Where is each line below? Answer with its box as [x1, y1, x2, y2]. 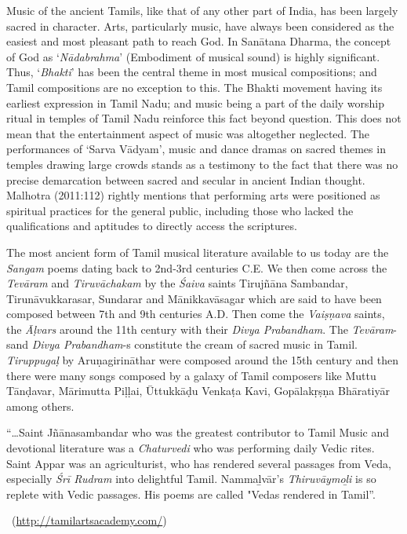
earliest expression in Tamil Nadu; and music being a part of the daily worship [6, 94, 385, 111]
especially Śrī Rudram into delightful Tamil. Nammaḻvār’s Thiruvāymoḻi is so [6, 470, 376, 487]
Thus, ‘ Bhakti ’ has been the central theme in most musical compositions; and [6, 64, 377, 80]
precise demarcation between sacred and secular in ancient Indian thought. [6, 171, 365, 188]
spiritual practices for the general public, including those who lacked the [6, 202, 354, 218]
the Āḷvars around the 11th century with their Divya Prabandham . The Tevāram [6, 320, 394, 337]
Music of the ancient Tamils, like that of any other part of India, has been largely [6, 2, 398, 18]
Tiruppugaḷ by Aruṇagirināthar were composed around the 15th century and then [6, 352, 398, 368]
